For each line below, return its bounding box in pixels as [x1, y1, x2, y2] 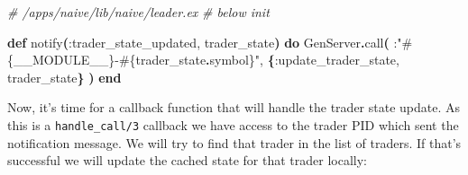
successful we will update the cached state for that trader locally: [7, 151, 368, 170]
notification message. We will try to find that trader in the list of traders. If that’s [7, 133, 462, 152]
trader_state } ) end [7, 67, 122, 86]
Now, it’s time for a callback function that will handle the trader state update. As [7, 98, 461, 117]
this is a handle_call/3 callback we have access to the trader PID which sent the [7, 115, 459, 134]
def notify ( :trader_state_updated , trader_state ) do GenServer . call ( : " [7, 32, 402, 51]
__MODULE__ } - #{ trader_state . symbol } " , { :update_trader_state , [14, 50, 399, 69]
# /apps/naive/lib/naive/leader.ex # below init [7, 3, 270, 21]
